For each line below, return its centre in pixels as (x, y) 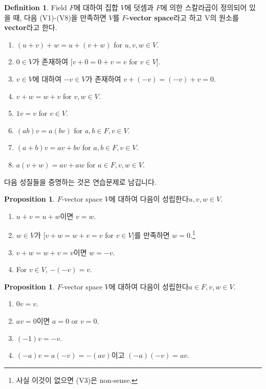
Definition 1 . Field (36, 7)
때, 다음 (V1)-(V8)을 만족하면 (60, 17)
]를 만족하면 (151, 235)
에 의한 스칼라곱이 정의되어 (204, 7)
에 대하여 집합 (96, 7)
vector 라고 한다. (31, 27)
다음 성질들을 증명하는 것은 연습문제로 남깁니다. (80, 181)
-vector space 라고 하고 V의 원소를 (183, 17)
